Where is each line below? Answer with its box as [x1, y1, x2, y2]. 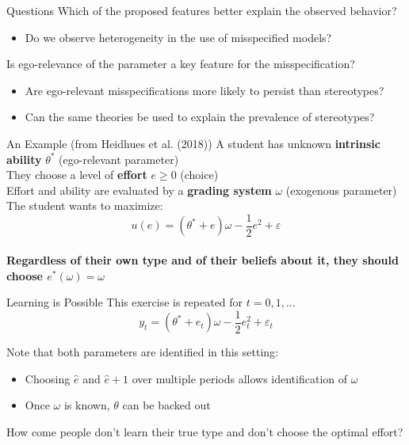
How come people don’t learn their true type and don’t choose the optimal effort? [6, 424, 403, 440]
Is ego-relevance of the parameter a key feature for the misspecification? [6, 55, 355, 72]
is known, [63, 397, 110, 413]
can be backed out [122, 397, 211, 413]
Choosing [25, 370, 71, 386]
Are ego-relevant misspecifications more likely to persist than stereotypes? [25, 82, 384, 98]
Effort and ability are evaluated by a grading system [6, 181, 272, 198]
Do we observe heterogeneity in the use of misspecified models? [25, 29, 332, 45]
